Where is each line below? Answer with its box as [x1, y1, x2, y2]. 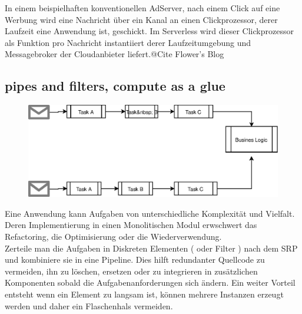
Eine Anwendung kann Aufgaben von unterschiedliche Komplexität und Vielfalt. [5, 207, 295, 219]
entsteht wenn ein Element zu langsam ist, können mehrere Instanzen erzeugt [5, 288, 284, 300]
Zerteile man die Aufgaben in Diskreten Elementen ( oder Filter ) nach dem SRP [5, 242, 298, 254]
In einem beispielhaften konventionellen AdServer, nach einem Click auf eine [5, 2, 280, 14]
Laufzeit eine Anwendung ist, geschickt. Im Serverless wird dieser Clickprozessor [5, 25, 294, 37]
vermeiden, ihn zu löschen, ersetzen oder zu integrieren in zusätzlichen [5, 265, 258, 277]
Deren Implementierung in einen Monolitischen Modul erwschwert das [5, 219, 257, 231]
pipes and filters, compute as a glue [5, 77, 225, 95]
